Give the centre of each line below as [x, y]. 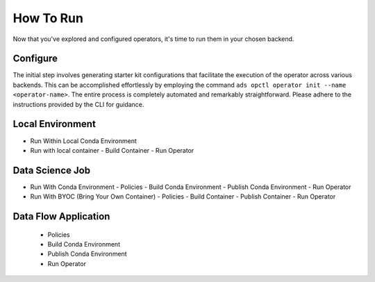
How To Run [48, 18]
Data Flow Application [61, 216]
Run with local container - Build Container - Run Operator [112, 150]
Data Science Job [51, 170]
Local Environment [55, 124]
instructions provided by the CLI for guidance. [78, 104]
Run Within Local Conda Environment [83, 141]
